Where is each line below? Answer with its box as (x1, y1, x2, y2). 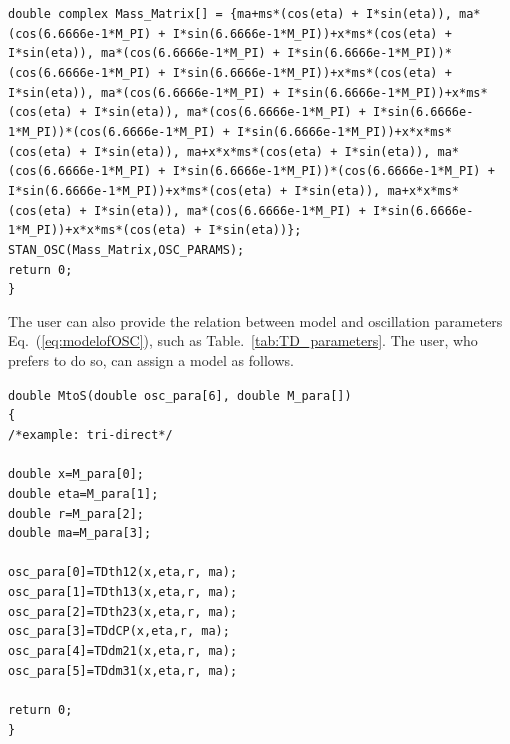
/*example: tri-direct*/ (8, 427, 173, 442)
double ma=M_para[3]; (8, 526, 152, 541)
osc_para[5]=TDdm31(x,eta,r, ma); (8, 663, 238, 678)
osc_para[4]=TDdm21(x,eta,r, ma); (8, 644, 238, 659)
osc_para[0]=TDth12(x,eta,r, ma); (8, 565, 238, 580)
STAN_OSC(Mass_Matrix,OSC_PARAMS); (8, 242, 245, 257)
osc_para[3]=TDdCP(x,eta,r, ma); (8, 624, 230, 639)
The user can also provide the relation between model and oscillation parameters (8, 310, 503, 331)
